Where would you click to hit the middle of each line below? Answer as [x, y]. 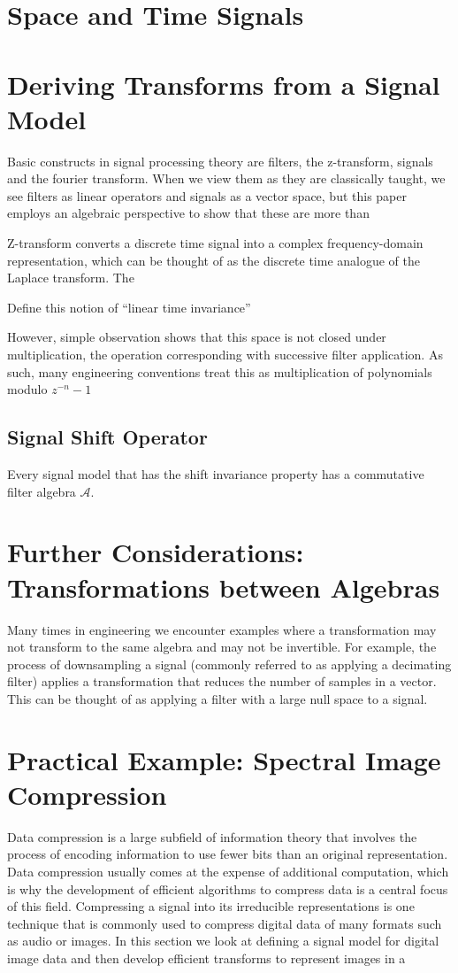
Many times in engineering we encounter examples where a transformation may [222, 629]
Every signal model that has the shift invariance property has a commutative [216, 474]
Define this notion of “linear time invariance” [129, 307]
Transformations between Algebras [224, 587]
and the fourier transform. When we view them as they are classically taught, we [226, 178]
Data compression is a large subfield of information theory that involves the [212, 836]
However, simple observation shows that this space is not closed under [197, 337]
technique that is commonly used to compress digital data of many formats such [225, 923]
